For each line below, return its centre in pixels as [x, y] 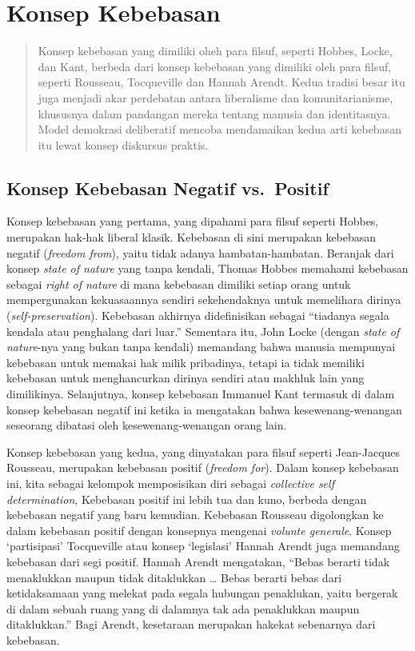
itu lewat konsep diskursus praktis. [123, 144]
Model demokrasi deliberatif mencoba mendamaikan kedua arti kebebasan [219, 129]
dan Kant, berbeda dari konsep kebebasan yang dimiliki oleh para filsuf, [215, 66]
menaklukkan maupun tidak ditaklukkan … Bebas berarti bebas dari [174, 577]
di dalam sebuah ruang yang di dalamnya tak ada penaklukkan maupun [183, 608]
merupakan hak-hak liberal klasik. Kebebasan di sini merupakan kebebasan [192, 237]
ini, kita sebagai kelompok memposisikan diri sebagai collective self [170, 483]
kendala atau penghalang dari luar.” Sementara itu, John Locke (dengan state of [203, 331]
